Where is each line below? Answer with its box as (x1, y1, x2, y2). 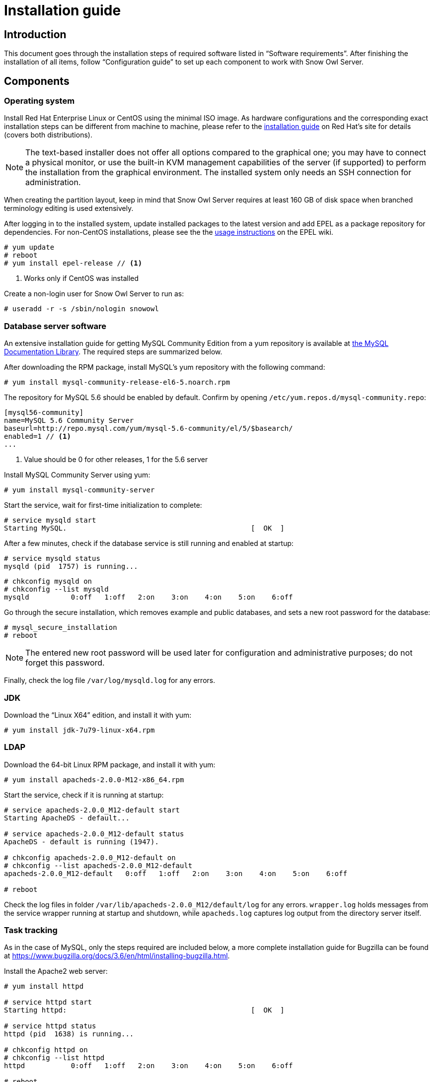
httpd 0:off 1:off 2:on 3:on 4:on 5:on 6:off (4, 1062, 293, 1070)
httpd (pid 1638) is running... (4, 1030, 134, 1038)
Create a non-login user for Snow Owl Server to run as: (4, 289, 184, 298)
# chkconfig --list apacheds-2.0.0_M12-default (4, 861, 193, 870)
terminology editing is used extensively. (4, 204, 134, 213)
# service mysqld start (4, 516, 96, 525)
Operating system (4, 96, 75, 106)
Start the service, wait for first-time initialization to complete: (4, 501, 202, 510)
